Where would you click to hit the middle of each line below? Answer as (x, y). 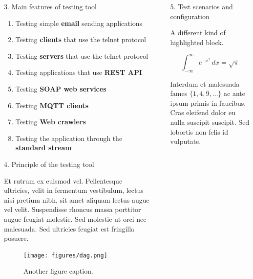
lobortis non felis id (199, 131)
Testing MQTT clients (52, 105)
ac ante (234, 93)
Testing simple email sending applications (79, 23)
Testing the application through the (69, 138)
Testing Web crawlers (51, 122)
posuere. (16, 238)
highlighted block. (197, 42)
